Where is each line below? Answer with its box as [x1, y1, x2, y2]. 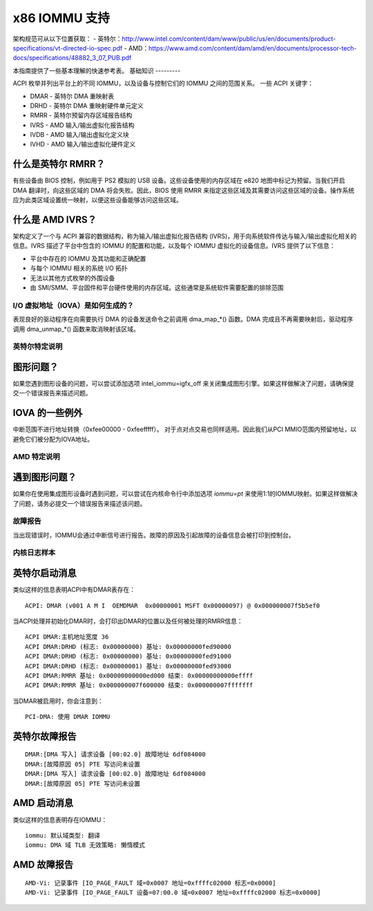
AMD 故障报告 [12, 859, 74, 871]
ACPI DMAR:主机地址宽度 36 [25, 633, 109, 641]
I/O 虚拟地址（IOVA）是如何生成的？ [12, 301, 134, 310]
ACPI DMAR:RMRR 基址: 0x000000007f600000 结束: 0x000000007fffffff [25, 682, 254, 689]
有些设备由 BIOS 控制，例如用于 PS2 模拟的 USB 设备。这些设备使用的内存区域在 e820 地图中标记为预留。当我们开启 [12, 176, 345, 185]
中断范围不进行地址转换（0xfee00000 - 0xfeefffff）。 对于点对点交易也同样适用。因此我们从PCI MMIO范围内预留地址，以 [12, 425, 357, 433]
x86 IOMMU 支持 [12, 10, 111, 26]
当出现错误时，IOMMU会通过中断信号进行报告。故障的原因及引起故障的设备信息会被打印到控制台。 [12, 531, 295, 539]
